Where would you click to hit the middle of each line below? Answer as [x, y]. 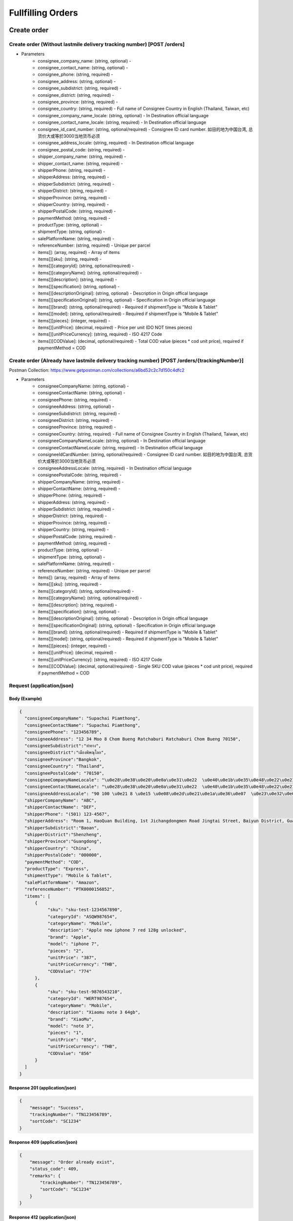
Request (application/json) [41, 686]
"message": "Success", [57, 1108]
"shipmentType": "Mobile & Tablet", [68, 876]
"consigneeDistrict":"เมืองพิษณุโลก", [65, 753]
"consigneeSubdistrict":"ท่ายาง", [63, 746]
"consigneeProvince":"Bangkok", [63, 759]
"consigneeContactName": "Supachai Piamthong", [83, 725]
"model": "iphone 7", [73, 944]
